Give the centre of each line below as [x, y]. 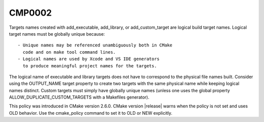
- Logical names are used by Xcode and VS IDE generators [89, 59]
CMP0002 [31, 13]
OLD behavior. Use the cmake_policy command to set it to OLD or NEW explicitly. [91, 113]
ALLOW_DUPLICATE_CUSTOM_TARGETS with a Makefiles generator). [79, 97]
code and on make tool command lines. [69, 52]
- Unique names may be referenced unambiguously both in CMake [95, 45]
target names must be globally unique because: [57, 34]
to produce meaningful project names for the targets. [90, 66]
